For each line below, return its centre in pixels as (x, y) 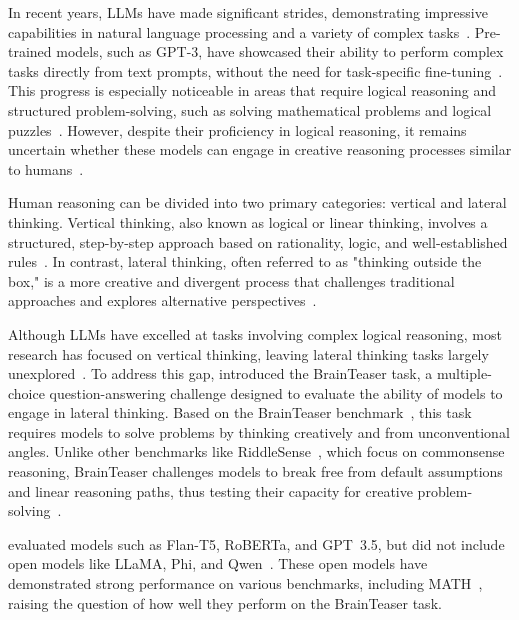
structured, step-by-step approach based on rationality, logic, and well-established (258, 241)
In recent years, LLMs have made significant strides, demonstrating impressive (248, 12)
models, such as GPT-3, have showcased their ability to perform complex (280, 51)
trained (30, 51)
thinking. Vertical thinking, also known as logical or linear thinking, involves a (248, 221)
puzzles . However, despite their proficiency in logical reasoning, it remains (237, 129)
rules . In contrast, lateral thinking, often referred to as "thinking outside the (245, 261)
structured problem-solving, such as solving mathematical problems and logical (250, 109)
